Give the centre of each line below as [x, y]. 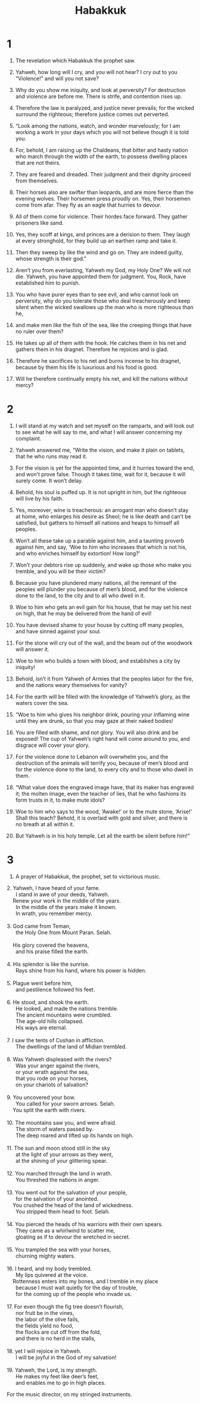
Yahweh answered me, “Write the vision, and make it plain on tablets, [100, 450]
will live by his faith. [40, 498]
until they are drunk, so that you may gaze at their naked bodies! [94, 721]
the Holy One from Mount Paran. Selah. [63, 932]
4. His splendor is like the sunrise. [48, 964]
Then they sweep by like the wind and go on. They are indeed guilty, [99, 252]
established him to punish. [48, 283]
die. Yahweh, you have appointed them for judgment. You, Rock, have [101, 276]
